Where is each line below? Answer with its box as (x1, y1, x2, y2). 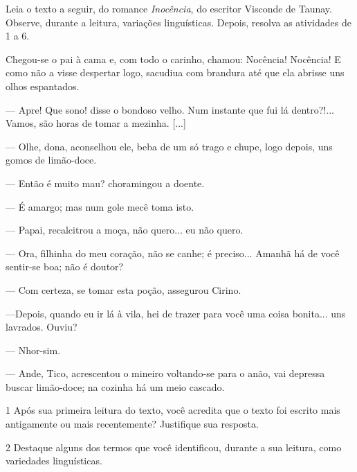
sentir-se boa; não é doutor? (6, 259, 124, 274)
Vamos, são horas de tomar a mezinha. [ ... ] (6, 116, 186, 130)
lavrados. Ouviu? (6, 320, 77, 334)
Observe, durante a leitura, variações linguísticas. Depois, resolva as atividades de (6, 15, 351, 29)
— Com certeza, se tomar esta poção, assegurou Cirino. (6, 282, 241, 297)
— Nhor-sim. (6, 342, 61, 357)
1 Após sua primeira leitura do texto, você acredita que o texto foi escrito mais (6, 403, 340, 417)
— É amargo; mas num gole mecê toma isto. (6, 199, 194, 213)
